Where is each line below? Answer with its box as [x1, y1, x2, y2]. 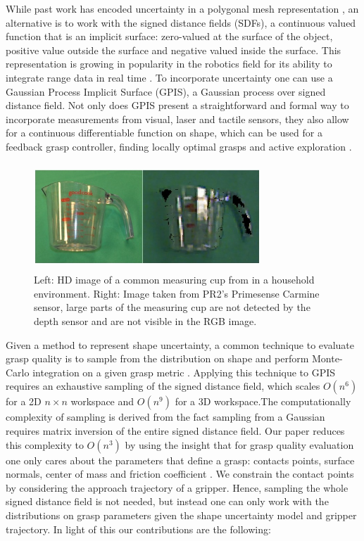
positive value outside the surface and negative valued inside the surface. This [6, 42, 341, 57]
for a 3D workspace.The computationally [175, 394, 351, 409]
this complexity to [6, 437, 84, 452]
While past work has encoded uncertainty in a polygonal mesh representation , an [6, 1, 359, 15]
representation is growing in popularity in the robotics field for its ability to [6, 56, 332, 71]
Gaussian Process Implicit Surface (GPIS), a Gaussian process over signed [6, 84, 326, 98]
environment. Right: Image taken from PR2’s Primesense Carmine [34, 286, 320, 300]
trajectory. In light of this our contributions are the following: [6, 521, 271, 536]
